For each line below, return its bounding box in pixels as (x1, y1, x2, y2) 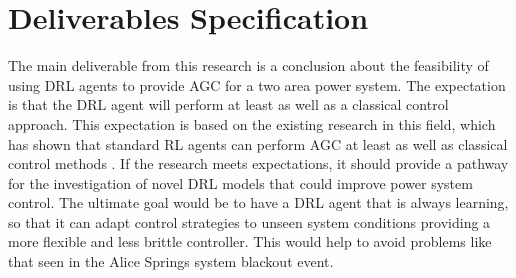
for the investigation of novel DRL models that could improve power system (8, 172, 473, 193)
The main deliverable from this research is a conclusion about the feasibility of (8, 55, 489, 76)
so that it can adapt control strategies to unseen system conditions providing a (8, 211, 491, 232)
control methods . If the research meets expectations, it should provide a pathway (8, 153, 509, 174)
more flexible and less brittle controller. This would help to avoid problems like (8, 231, 492, 252)
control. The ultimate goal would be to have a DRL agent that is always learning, (8, 192, 509, 213)
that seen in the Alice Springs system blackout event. (8, 251, 334, 272)
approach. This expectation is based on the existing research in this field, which (8, 113, 496, 134)
